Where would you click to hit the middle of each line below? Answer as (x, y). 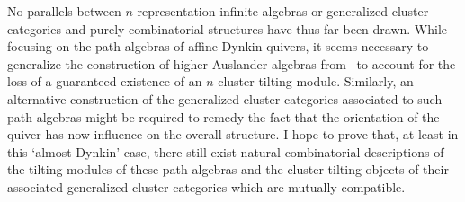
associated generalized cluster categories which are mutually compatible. (206, 186)
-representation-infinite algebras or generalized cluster (281, 11)
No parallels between (64, 11)
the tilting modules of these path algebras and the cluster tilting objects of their (228, 169)
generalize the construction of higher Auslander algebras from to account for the (232, 63)
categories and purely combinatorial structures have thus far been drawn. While (228, 28)
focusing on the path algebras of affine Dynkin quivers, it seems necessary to (218, 46)
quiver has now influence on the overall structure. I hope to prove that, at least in (233, 134)
